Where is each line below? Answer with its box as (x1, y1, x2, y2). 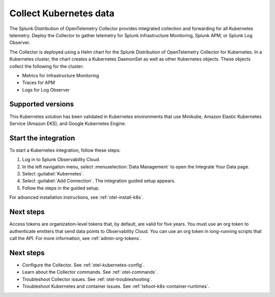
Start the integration (9, 134, 75, 142)
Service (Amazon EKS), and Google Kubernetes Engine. (9, 120, 126, 127)
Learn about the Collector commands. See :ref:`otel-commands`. (22, 269, 158, 275)
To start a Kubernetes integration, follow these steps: (9, 147, 121, 153)
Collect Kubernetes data (9, 8, 115, 19)
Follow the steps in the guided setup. (22, 185, 100, 191)
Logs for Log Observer (22, 86, 70, 93)
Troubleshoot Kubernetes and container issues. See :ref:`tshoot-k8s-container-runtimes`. (22, 283, 210, 289)
